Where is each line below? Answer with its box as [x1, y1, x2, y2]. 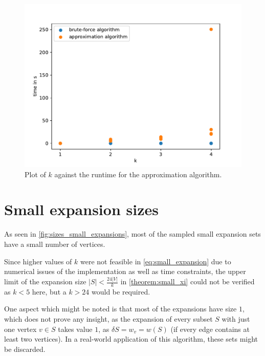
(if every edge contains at [170, 323, 250, 334]
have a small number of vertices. [4, 238, 105, 249]
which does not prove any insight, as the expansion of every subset [4, 313, 213, 324]
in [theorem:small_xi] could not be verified [120, 276, 255, 286]
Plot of [25, 169, 46, 179]
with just [222, 313, 250, 324]
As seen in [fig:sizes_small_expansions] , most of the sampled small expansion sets [4, 228, 261, 239]
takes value [58, 323, 93, 334]
